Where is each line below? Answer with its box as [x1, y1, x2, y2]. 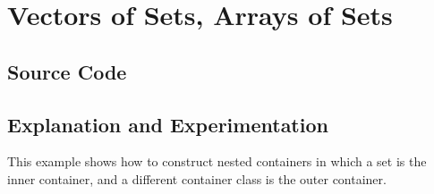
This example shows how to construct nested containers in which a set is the [7, 152, 427, 171]
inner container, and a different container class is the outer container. [7, 169, 387, 188]
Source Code [7, 57, 127, 85]
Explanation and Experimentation [7, 110, 328, 138]
